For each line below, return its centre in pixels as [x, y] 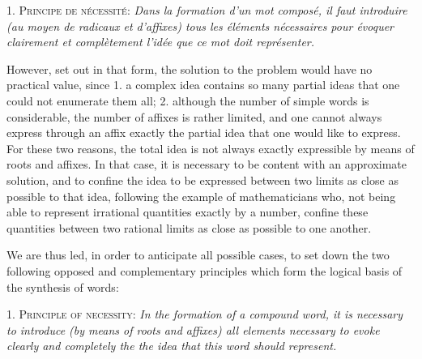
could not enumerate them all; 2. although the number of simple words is [188, 100]
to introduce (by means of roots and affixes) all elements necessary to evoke [193, 329]
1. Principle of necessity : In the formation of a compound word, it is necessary [205, 314]
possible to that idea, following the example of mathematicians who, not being [201, 196]
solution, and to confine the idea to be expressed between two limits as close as [202, 179]
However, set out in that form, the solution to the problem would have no [190, 68]
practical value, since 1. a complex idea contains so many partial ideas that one [203, 85]
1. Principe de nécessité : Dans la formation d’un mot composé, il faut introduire [207, 10]
